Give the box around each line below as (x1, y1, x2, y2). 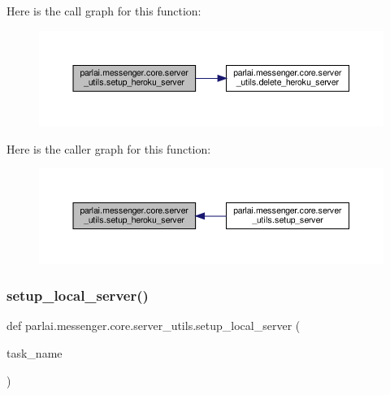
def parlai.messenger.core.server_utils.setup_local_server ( (6, 317, 301, 334)
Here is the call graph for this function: (6, 2, 201, 19)
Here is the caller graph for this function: (6, 140, 211, 157)
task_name (6, 344, 63, 361)
